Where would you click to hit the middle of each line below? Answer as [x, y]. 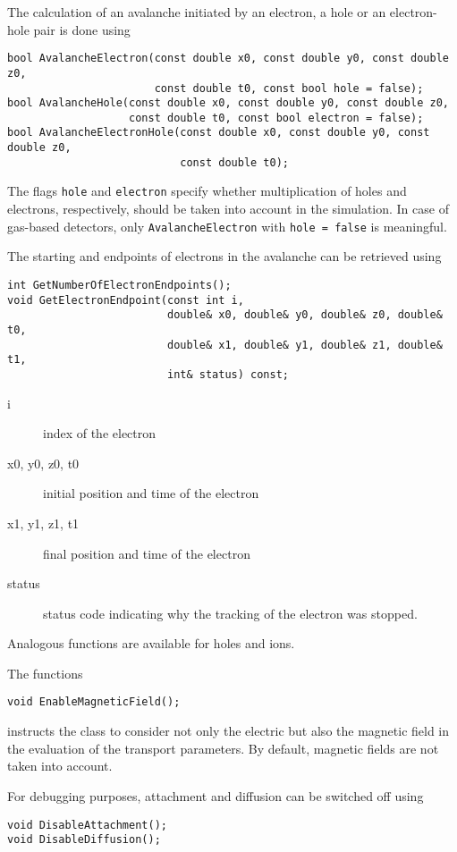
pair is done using [82, 29]
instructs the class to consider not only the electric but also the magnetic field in [228, 731]
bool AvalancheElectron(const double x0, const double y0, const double [228, 59]
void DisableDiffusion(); [84, 840]
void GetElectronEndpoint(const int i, [126, 300]
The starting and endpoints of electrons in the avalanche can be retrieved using [224, 256]
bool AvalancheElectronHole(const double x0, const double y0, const [219, 133]
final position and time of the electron [147, 553]
